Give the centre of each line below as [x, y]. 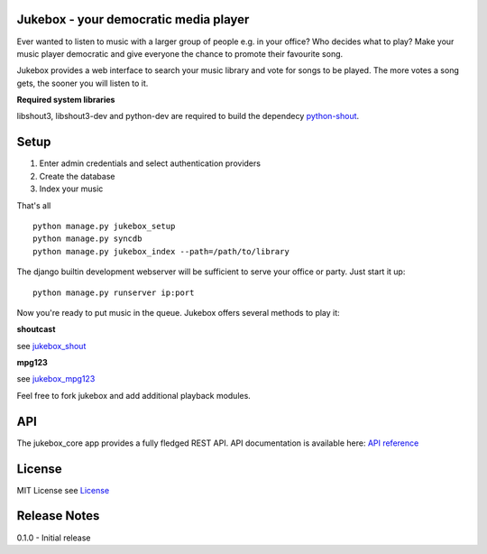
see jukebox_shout [51, 346]
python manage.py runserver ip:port [114, 292]
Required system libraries [66, 100]
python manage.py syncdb [87, 239]
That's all [34, 205]
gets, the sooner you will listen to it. [83, 83]
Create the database [77, 176]
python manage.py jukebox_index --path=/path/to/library [161, 251]
